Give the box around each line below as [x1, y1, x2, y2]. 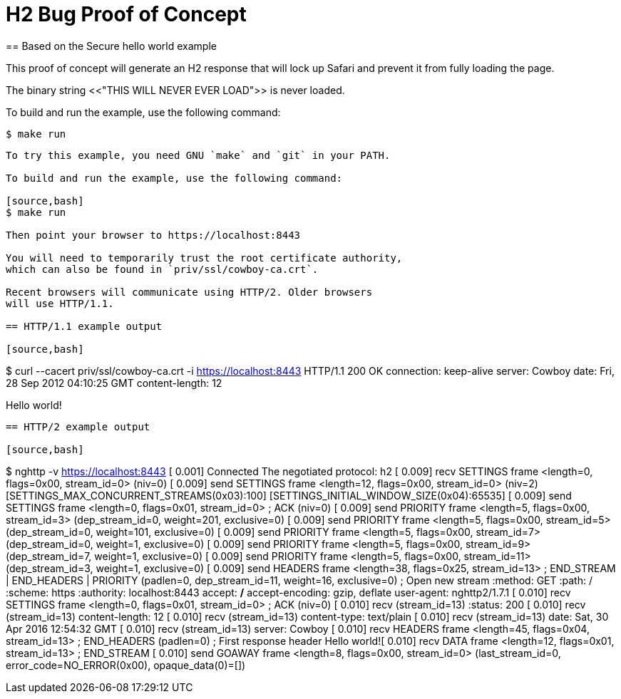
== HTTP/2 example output [6, 420, 150, 433]
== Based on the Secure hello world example [6, 39, 217, 52]
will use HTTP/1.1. [6, 297, 114, 309]
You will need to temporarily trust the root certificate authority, [6, 252, 403, 264]
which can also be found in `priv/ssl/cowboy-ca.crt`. [6, 263, 319, 275]
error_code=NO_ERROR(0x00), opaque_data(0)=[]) [6, 658, 246, 671]
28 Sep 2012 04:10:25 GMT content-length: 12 [6, 376, 222, 389]
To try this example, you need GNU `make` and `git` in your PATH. [6, 149, 391, 161]
